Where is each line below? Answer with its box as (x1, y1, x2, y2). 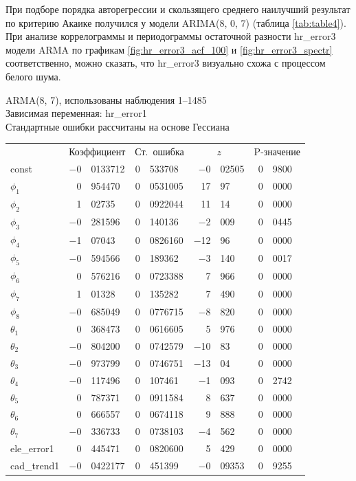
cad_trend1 (10, 458, 60, 472)
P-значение (254, 144, 300, 159)
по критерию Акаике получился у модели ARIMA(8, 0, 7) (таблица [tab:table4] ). (5, 15, 346, 30)
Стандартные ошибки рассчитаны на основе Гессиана (5, 119, 230, 133)
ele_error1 (10, 441, 54, 456)
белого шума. (5, 69, 61, 83)
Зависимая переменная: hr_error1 (5, 106, 147, 120)
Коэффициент (69, 144, 126, 159)
